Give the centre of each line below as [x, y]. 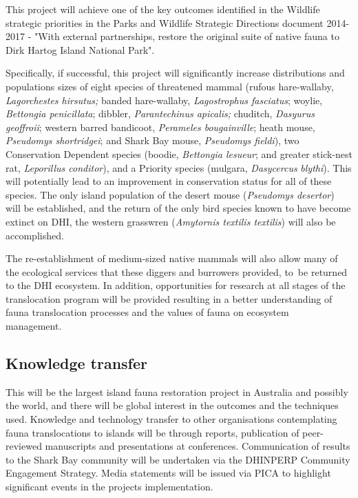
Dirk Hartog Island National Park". [80, 49]
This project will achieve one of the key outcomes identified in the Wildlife [163, 9]
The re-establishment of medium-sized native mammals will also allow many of [172, 258]
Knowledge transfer [76, 363]
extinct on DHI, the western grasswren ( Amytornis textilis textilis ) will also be [171, 221]
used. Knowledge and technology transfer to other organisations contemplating [171, 419]
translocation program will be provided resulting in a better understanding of [169, 298]
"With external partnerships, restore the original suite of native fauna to [187, 36]
